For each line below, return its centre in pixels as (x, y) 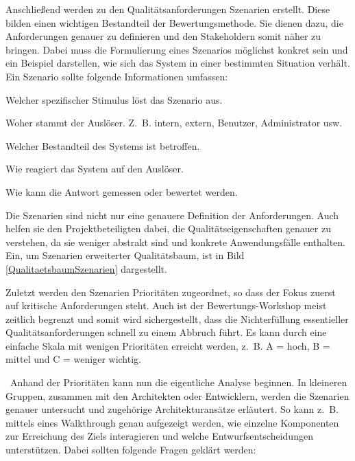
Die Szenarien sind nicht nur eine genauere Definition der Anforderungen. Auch (172, 215)
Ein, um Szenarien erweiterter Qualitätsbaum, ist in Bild (125, 255)
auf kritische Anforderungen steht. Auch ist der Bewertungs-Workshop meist (166, 305)
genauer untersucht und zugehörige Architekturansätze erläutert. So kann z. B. (172, 409)
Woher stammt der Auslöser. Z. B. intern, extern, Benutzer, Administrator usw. (174, 123)
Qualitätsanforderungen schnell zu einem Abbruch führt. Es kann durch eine (166, 332)
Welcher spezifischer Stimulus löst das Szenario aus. (114, 99)
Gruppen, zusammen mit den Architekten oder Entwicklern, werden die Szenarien (177, 395)
